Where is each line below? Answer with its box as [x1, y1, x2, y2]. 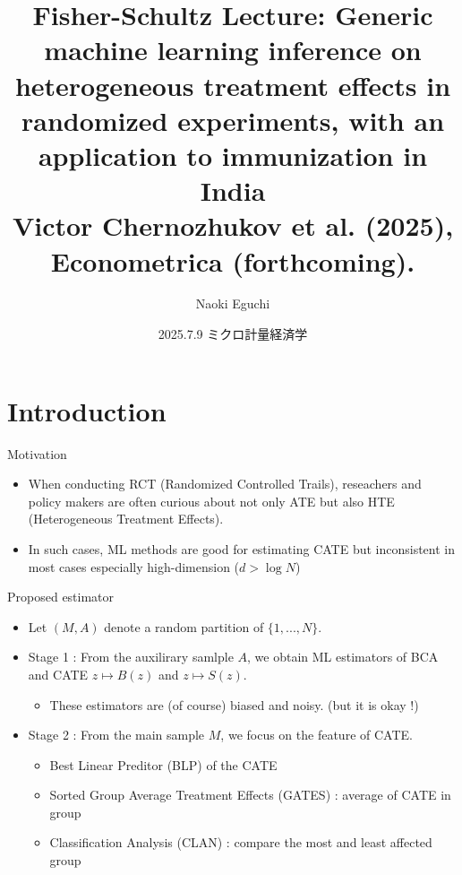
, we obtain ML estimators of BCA [247, 647, 439, 666]
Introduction [7, 392, 167, 429]
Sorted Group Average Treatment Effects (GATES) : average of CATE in [49, 785, 451, 804]
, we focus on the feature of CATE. [220, 725, 413, 744]
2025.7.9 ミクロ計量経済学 [158, 325, 308, 343]
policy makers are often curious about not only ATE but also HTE [28, 491, 395, 510]
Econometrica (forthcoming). [50, 242, 415, 279]
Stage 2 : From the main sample [28, 725, 205, 744]
